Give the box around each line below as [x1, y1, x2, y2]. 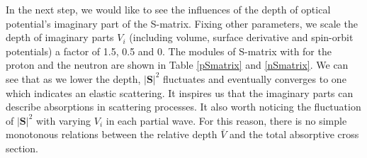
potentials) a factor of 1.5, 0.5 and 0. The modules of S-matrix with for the [6, 43, 332, 58]
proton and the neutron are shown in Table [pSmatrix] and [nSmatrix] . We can [6, 57, 349, 72]
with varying [36, 113, 91, 128]
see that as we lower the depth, [6, 71, 141, 86]
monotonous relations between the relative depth [6, 127, 218, 142]
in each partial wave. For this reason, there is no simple [106, 113, 347, 128]
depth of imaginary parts [6, 30, 114, 45]
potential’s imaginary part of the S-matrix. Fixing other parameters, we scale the [6, 16, 358, 30]
